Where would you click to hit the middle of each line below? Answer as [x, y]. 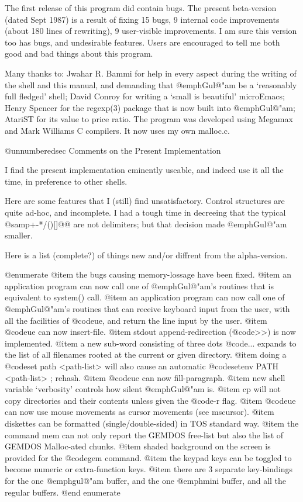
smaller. [19, 235]
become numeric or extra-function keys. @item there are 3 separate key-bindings [149, 469]
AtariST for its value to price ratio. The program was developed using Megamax [149, 119]
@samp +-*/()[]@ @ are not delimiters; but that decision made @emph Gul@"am [146, 224]
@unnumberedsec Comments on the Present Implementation [113, 150]
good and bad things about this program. [79, 53]
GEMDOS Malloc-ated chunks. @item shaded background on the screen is [138, 446]
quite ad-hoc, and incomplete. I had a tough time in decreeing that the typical [145, 212]
